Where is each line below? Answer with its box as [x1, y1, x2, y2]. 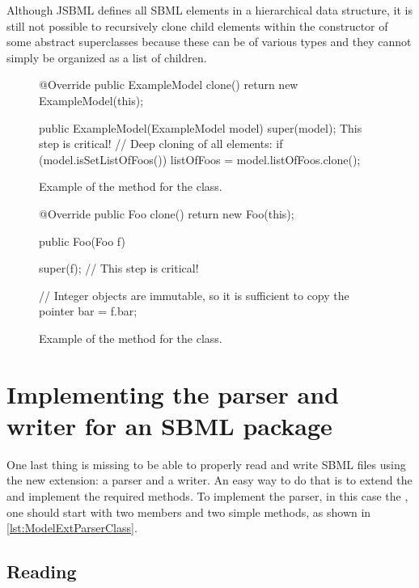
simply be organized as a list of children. [6, 49, 207, 66]
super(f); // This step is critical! [39, 260, 199, 277]
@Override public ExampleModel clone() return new [39, 76, 298, 93]
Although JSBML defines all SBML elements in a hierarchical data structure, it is [6, 2, 413, 18]
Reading [6, 559, 77, 584]
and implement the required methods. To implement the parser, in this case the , [6, 488, 408, 504]
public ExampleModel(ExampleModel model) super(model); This [39, 119, 362, 136]
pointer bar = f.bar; [39, 302, 138, 319]
